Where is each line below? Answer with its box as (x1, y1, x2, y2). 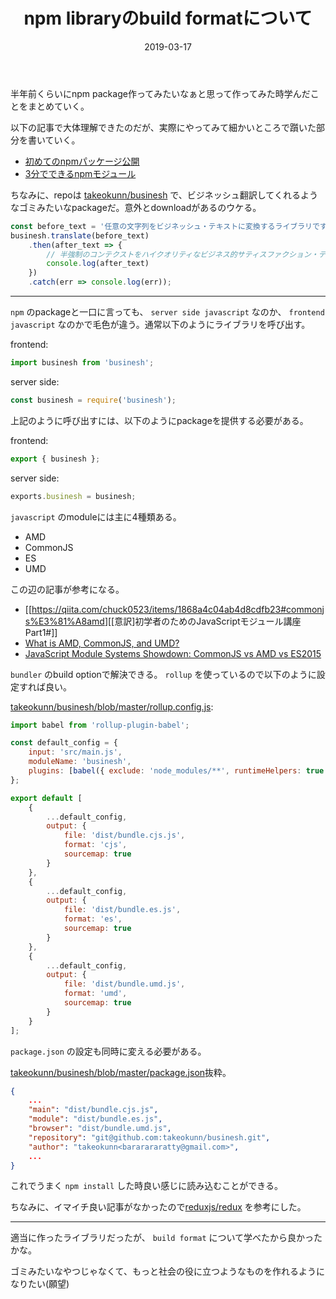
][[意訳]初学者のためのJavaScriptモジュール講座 (104, 615, 302, 627)
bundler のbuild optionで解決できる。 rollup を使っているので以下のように (10, 668, 317, 680)
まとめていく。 (27, 100, 90, 112)
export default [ (10, 793, 83, 803)
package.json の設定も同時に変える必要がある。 (10, 1045, 207, 1057)
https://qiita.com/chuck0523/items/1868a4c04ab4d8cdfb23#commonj (31, 603, 325, 615)
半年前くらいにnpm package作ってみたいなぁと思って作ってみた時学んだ (10, 87, 311, 99)
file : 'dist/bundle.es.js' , (63, 905, 182, 915)
